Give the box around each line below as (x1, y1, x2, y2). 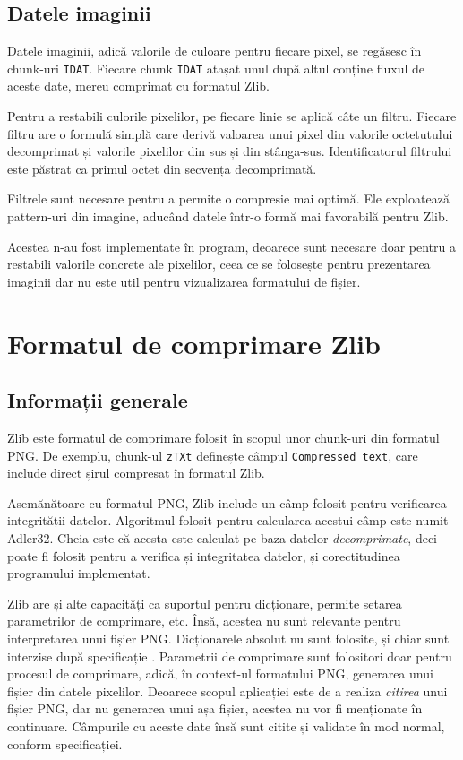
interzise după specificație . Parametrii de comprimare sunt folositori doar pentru (7, 646, 452, 665)
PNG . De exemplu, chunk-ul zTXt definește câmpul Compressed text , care (7, 445, 418, 464)
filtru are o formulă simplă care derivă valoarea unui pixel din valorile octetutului (7, 124, 453, 142)
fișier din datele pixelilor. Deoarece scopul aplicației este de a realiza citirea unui (7, 681, 448, 700)
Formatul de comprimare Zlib (7, 324, 381, 361)
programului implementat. (7, 564, 150, 583)
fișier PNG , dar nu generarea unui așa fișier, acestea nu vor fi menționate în (7, 699, 423, 718)
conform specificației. (7, 734, 123, 753)
